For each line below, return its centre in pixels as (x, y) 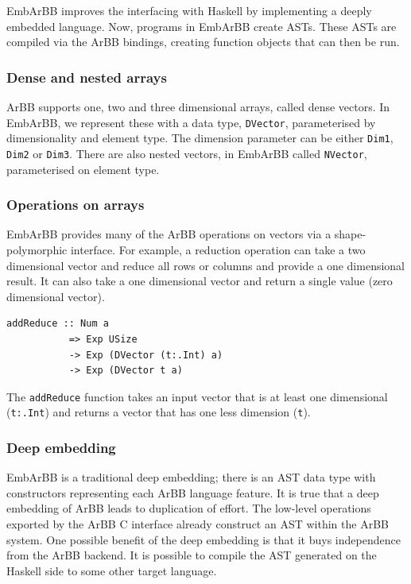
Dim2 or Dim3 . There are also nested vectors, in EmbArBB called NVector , (187, 153)
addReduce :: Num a (58, 324)
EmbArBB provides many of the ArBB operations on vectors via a (169, 234)
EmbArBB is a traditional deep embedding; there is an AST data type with (191, 477)
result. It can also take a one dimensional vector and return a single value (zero (200, 281)
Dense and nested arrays (87, 77)
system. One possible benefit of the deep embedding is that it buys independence (204, 539)
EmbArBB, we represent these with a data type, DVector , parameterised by (191, 122)
